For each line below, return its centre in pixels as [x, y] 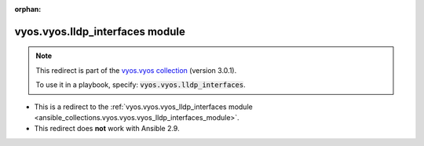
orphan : [28, 9]
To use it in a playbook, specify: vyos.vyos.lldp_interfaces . [141, 85]
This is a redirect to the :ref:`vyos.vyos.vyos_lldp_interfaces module [143, 107]
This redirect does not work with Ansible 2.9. [107, 129]
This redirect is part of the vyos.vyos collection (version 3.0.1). [136, 70]
